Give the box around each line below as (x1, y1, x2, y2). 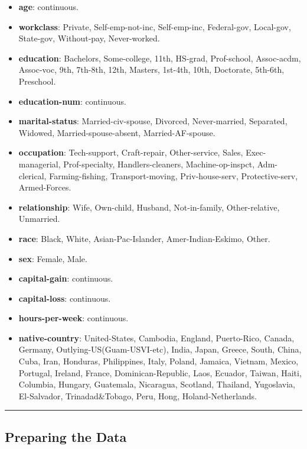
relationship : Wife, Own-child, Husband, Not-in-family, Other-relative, (18, 201, 280, 213)
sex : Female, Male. (18, 252, 87, 264)
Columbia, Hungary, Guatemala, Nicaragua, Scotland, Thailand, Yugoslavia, (18, 378, 295, 390)
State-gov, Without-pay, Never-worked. (18, 32, 160, 44)
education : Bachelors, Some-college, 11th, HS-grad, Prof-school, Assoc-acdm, (18, 51, 301, 64)
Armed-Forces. (18, 181, 71, 193)
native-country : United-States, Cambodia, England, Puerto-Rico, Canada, (18, 331, 295, 344)
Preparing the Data (5, 427, 127, 445)
